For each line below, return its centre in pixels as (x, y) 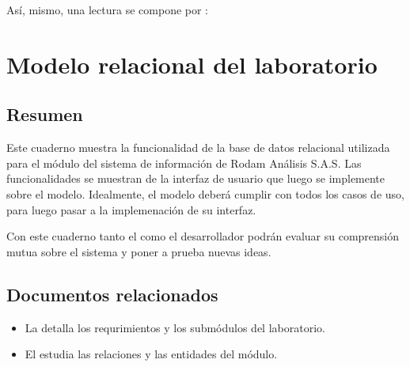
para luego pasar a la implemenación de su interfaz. (131, 209)
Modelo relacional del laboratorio (192, 64)
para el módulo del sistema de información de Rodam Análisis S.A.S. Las (184, 163)
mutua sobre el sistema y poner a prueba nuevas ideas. (139, 251)
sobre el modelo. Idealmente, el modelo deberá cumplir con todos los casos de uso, (205, 193)
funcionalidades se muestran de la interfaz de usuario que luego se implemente (196, 178)
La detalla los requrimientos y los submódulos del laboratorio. (175, 327)
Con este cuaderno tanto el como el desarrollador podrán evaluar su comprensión (203, 236)
